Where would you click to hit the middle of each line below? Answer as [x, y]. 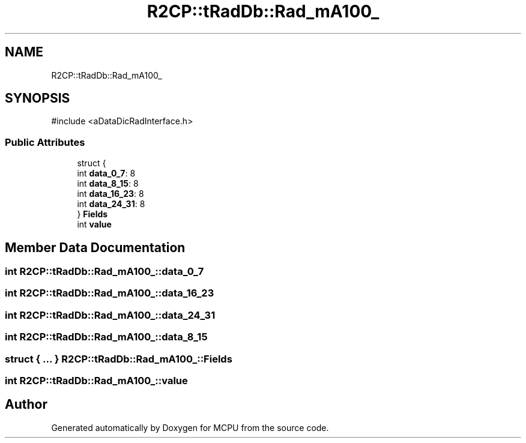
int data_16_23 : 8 [110, 194]
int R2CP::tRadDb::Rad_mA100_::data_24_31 [110, 315]
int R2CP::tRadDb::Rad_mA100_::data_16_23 [110, 293]
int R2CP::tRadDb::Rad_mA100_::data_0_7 [104, 272]
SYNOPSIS [38, 98]
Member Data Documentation [95, 247]
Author [26, 405]
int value [94, 225]
